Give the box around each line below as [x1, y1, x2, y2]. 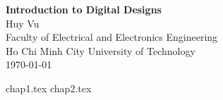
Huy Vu [6, 15, 40, 30]
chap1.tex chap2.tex [6, 80, 92, 95]
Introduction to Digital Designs [6, 2, 162, 16]
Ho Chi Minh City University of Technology [6, 43, 195, 58]
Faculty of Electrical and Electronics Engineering [6, 30, 218, 44]
